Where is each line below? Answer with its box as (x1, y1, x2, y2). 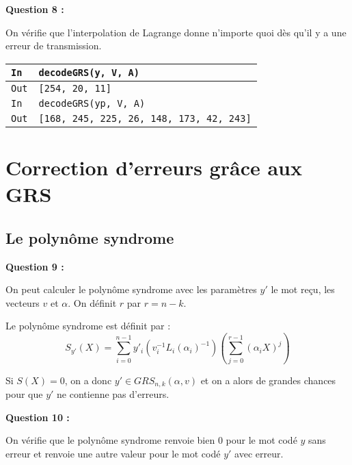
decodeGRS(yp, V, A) (38, 97, 146, 109)
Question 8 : (5, 2, 64, 16)
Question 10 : (5, 410, 70, 424)
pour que (5, 387, 43, 401)
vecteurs (5, 295, 40, 310)
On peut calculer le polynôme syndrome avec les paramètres (5, 282, 257, 297)
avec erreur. (234, 446, 284, 460)
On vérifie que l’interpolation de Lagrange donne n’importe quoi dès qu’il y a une (5, 25, 347, 39)
